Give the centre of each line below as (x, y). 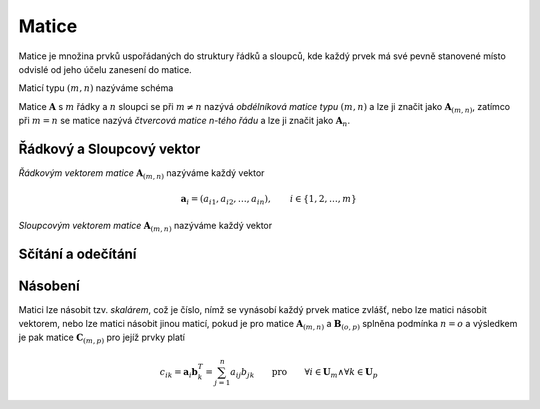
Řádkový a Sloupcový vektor (109, 148)
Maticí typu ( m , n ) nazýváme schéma (96, 88)
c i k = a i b (179, 373)
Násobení (49, 285)
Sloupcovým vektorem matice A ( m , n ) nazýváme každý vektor (145, 226)
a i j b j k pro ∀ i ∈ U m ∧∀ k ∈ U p (304, 373)
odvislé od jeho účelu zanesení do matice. (105, 69)
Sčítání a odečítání (77, 253)
